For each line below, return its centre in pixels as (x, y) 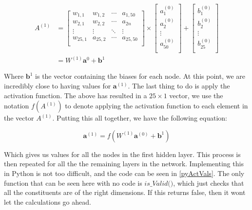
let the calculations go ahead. (48, 201)
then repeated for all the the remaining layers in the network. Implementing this (124, 164)
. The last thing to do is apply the (179, 85)
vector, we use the (196, 95)
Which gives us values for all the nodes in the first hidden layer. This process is (122, 154)
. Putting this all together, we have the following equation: (140, 118)
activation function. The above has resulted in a (76, 95)
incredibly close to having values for (58, 85)
